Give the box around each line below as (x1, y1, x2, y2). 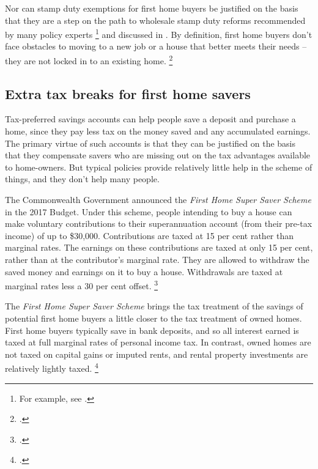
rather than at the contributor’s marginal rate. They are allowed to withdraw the (5, 253, 309, 266)
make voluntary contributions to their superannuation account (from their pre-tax (5, 217, 312, 230)
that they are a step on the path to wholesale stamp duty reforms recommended (5, 13, 306, 26)
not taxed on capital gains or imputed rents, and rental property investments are (5, 347, 308, 360)
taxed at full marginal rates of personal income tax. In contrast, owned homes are (5, 336, 311, 349)
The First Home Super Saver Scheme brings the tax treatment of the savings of (5, 300, 303, 312)
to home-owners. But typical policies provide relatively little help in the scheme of (5, 160, 312, 173)
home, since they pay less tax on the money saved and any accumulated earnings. (5, 125, 311, 138)
